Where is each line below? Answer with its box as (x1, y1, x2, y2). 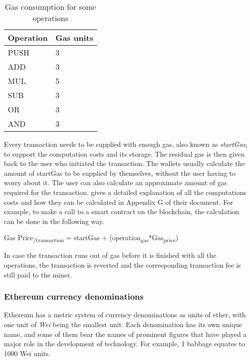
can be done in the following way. (4, 216, 104, 226)
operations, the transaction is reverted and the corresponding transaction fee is (4, 260, 241, 270)
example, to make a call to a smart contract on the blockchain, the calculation (4, 206, 239, 217)
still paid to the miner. (4, 269, 72, 279)
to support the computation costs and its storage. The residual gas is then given (4, 148, 245, 159)
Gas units (55, 32, 93, 43)
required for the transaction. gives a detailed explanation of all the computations (4, 187, 247, 197)
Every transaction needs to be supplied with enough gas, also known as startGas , (4, 139, 248, 149)
